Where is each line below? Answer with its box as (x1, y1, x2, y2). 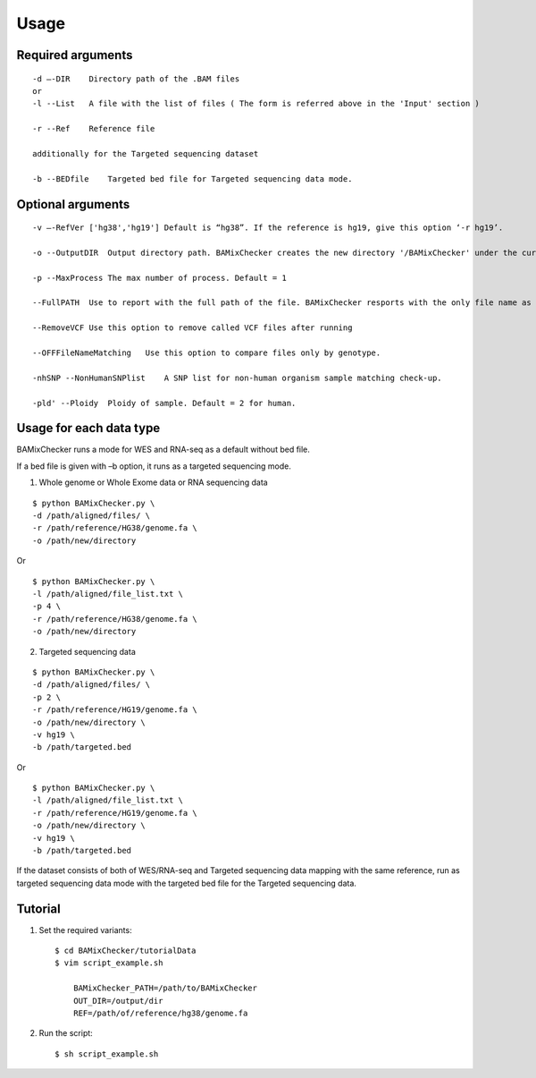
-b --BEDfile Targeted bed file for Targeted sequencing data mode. (32, 174, 353, 183)
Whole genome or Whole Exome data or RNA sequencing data (38, 477, 268, 488)
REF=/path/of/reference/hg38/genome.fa (72, 1008, 248, 1019)
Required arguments (16, 47, 133, 63)
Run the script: (38, 1028, 93, 1039)
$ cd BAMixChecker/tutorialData (54, 946, 197, 956)
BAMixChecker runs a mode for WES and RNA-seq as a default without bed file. (16, 444, 310, 455)
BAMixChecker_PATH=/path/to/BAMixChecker (72, 983, 258, 993)
